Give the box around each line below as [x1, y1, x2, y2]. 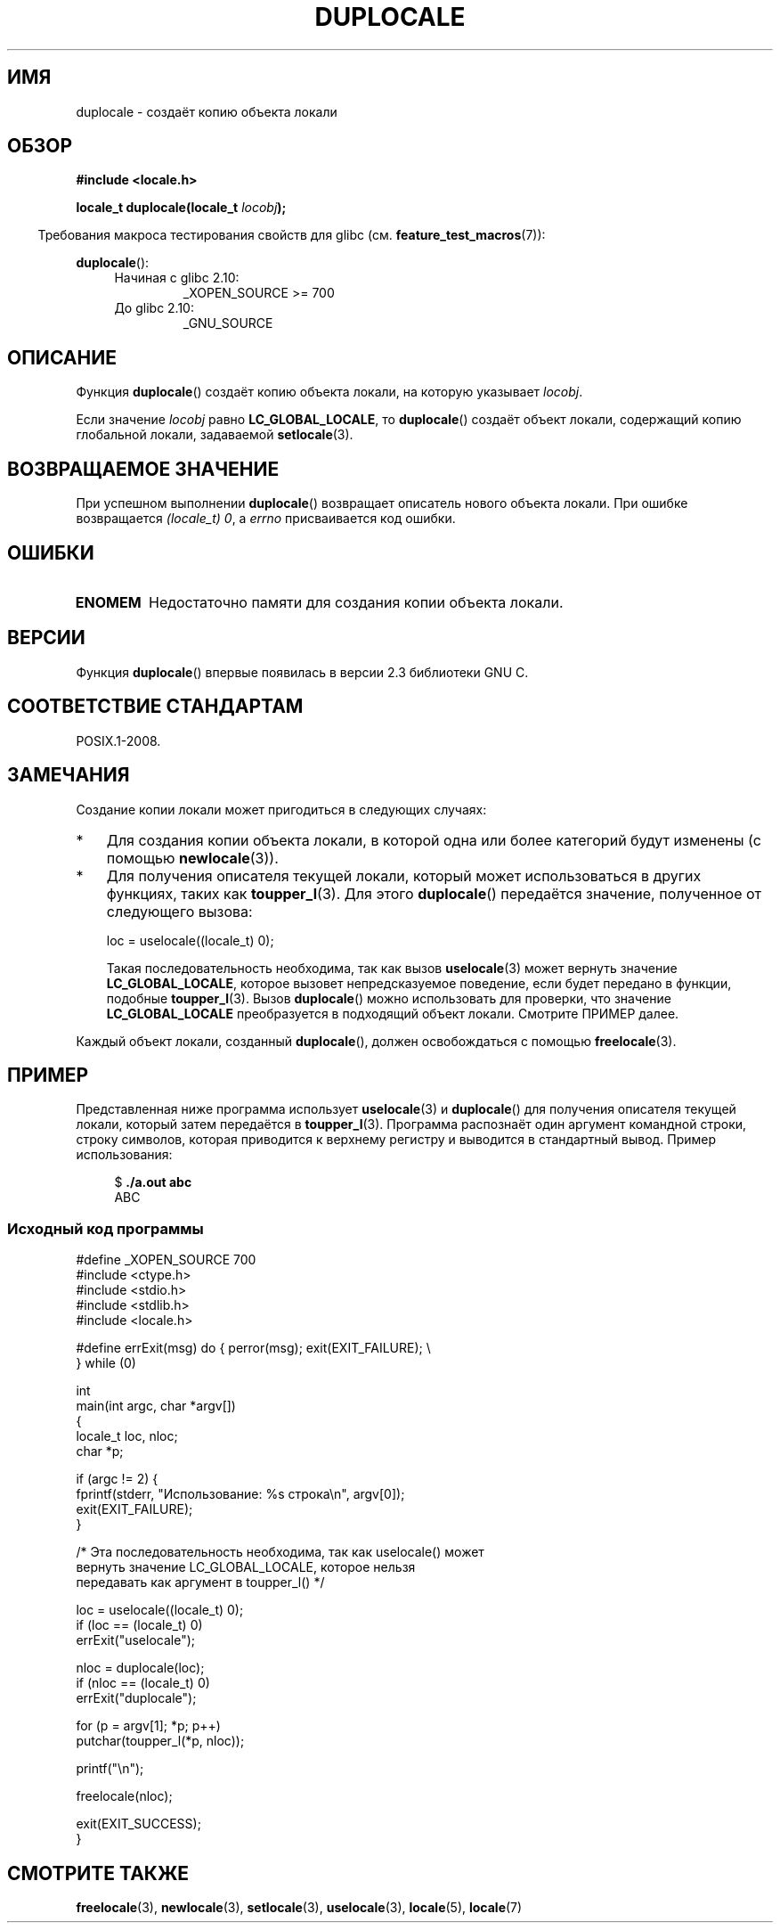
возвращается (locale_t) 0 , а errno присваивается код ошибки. [76, 511, 456, 527]
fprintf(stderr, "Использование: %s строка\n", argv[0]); [76, 1486, 405, 1502]
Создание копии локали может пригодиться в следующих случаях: [76, 801, 487, 817]
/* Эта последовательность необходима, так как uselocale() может [76, 1544, 484, 1560]
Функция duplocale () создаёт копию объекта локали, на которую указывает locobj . [76, 384, 583, 400]
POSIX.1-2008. [76, 732, 161, 748]
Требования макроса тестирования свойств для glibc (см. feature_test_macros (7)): [37, 227, 546, 243]
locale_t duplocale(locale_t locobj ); [76, 200, 287, 216]
